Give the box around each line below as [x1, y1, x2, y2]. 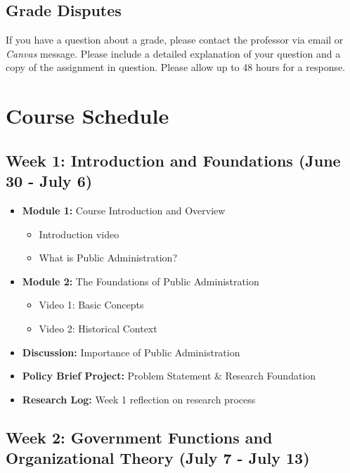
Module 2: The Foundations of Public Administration [22, 273, 259, 288]
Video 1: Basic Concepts [39, 297, 144, 312]
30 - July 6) [6, 170, 93, 192]
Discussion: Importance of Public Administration [22, 344, 240, 359]
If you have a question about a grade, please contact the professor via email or [6, 32, 344, 47]
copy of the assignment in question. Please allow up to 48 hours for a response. [6, 60, 346, 74]
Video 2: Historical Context [39, 320, 157, 335]
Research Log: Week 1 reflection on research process [22, 391, 256, 406]
